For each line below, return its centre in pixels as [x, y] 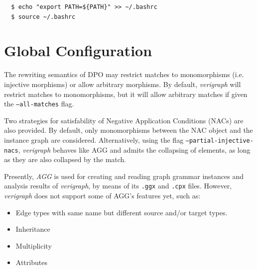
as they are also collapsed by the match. [65, 159]
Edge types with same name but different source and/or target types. [122, 212]
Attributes [31, 262]
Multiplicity [34, 245]
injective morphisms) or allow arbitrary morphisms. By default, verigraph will [123, 84]
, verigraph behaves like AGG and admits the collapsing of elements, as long [134, 149]
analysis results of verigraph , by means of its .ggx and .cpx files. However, [118, 186]
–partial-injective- [219, 140]
